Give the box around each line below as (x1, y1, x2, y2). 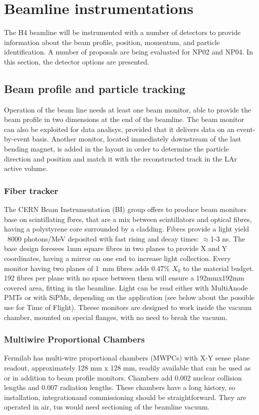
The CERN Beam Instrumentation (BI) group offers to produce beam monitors (4, 204, 247, 214)
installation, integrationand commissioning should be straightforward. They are (4, 391, 247, 402)
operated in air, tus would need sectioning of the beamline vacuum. (4, 401, 210, 412)
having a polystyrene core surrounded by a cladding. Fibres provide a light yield (4, 223, 250, 234)
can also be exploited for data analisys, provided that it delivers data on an (4, 123, 235, 134)
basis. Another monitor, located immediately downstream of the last (32, 133, 241, 144)
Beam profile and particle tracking (4, 80, 186, 96)
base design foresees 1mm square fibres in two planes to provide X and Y (4, 243, 228, 253)
